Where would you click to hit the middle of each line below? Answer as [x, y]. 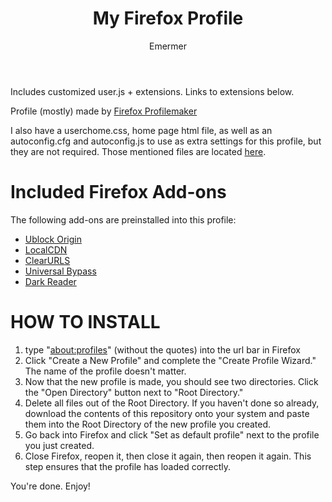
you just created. [59, 445]
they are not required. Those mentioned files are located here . [138, 151]
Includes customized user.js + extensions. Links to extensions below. [152, 91]
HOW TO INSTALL [85, 322]
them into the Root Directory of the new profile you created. [148, 424]
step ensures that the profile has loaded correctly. [128, 466]
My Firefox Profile [168, 18]
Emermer [168, 46]
